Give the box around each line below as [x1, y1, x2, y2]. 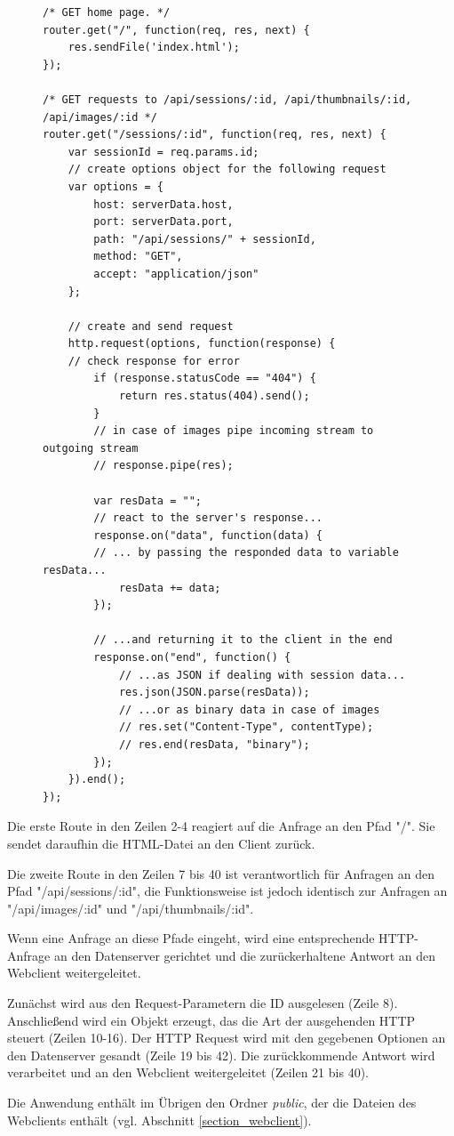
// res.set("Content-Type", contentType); [118, 721, 374, 734]
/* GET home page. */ [43, 6, 171, 19]
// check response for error [68, 354, 240, 367]
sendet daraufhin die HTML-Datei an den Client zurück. [7, 834, 315, 852]
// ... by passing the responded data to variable [93, 546, 399, 560]
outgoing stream [43, 441, 139, 455]
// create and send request [68, 319, 234, 333]
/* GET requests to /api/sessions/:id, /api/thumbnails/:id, [43, 93, 412, 106]
